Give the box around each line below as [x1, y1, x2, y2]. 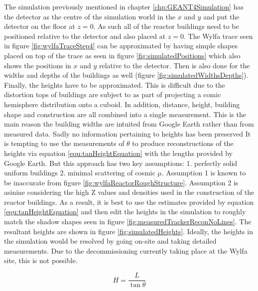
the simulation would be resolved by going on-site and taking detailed [4, 236, 217, 246]
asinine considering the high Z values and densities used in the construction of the [4, 187, 255, 197]
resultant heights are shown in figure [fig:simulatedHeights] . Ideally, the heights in [4, 226, 253, 236]
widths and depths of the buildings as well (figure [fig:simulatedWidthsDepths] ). [4, 70, 249, 80]
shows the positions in [4, 60, 71, 70]
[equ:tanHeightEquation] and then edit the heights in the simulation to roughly [4, 206, 246, 217]
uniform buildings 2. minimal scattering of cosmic [4, 167, 155, 178]
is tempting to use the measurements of [4, 138, 125, 148]
